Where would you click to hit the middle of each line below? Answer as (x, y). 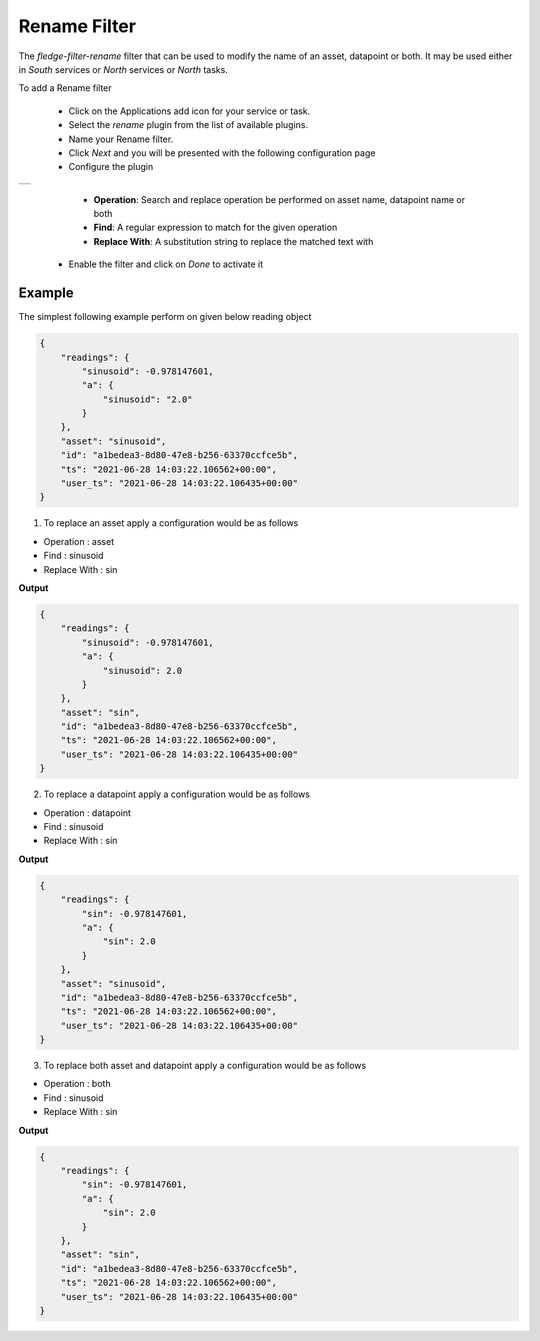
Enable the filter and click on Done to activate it (166, 264)
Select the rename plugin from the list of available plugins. (188, 125)
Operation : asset (79, 541)
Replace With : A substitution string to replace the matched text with (233, 241)
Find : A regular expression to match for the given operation (215, 227)
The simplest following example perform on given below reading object (165, 317)
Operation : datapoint (87, 812)
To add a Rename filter (65, 88)
